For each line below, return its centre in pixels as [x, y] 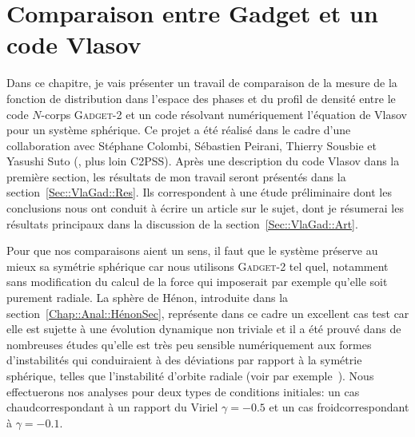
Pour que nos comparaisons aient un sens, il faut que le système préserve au [192, 250]
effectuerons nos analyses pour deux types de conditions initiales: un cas [183, 391]
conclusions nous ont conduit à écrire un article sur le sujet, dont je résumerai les [205, 208]
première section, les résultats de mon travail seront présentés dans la [176, 176]
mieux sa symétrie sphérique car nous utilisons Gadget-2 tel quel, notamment [198, 266]
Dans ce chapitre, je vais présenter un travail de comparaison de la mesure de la [202, 83]
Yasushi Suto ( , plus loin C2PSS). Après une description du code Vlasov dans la [203, 161]
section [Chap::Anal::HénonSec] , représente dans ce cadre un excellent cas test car [208, 313]
